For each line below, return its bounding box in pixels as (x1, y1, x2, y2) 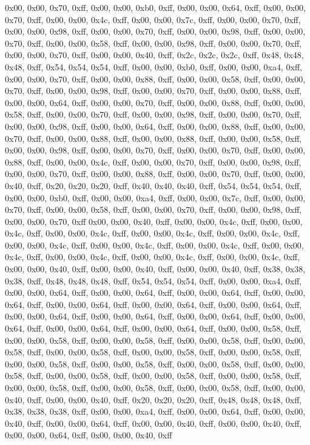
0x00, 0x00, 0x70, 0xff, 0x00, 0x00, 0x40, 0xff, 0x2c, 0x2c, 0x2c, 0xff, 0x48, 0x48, (5, 49, 304, 61)
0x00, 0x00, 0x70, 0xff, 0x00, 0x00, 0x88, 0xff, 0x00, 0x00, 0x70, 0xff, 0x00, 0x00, (5, 167, 306, 180)
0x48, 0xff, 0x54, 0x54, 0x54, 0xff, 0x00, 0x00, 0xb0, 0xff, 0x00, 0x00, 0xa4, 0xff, (5, 60, 303, 73)
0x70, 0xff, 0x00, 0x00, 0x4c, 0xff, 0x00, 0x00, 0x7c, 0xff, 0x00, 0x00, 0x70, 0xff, (5, 13, 301, 25)
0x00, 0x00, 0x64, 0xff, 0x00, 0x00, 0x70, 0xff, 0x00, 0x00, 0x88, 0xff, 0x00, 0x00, (5, 96, 306, 109)
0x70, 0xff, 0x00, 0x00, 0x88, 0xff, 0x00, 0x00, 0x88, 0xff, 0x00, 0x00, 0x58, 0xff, (5, 132, 302, 144)
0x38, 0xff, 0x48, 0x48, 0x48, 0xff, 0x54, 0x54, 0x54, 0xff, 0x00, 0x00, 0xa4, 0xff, (5, 274, 302, 287)
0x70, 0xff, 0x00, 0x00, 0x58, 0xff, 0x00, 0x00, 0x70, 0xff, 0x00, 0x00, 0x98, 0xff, (5, 203, 302, 216)
